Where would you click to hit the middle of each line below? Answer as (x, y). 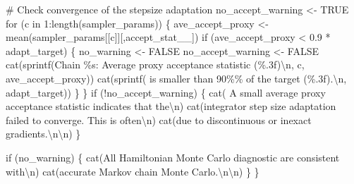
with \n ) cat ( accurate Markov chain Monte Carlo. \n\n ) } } (133, 171)
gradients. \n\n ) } (43, 134)
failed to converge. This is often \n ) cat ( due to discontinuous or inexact (159, 119)
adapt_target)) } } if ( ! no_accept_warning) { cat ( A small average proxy (166, 92)
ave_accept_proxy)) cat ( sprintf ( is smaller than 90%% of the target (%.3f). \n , (176, 78)
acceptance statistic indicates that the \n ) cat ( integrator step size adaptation (171, 106)
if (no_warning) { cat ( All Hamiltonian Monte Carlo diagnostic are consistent (173, 157)
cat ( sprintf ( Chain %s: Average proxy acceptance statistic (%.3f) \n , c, (155, 65)
